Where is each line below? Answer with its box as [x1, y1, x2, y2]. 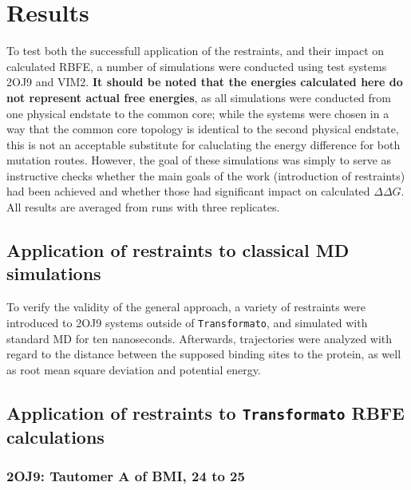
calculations [6, 424, 105, 449]
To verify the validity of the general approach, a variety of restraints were [6, 298, 366, 315]
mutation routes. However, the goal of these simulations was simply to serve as [6, 152, 392, 168]
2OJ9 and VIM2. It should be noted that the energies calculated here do [6, 73, 403, 90]
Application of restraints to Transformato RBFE [6, 400, 405, 425]
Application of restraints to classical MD [6, 238, 350, 263]
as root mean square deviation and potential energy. [6, 361, 261, 377]
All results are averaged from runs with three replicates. [6, 199, 280, 215]
